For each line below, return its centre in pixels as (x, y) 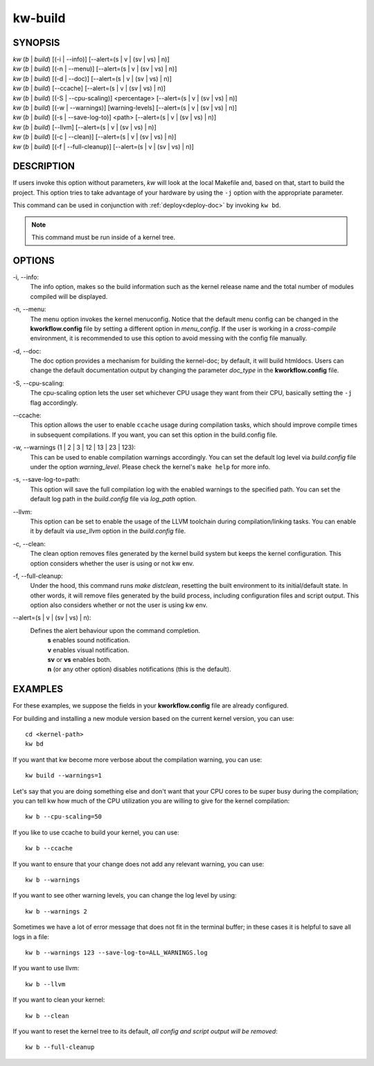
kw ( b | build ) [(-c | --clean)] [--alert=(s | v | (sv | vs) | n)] (95, 137)
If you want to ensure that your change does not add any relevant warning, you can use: (139, 864)
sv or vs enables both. (80, 660)
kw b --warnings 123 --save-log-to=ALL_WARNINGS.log (116, 952)
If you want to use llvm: (46, 968)
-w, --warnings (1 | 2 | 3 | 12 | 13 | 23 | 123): (74, 448)
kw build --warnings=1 (64, 776)
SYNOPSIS (36, 43)
